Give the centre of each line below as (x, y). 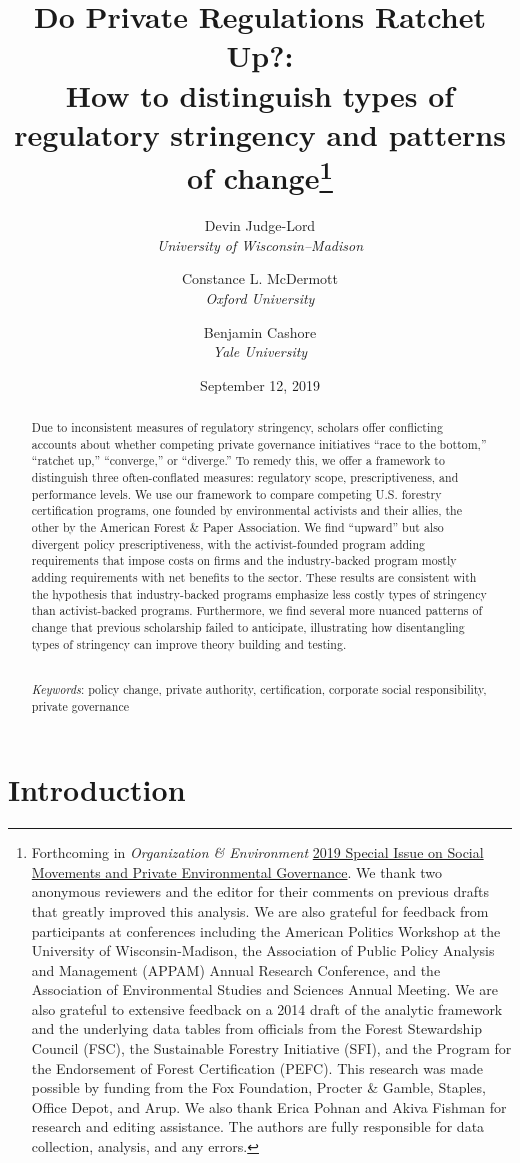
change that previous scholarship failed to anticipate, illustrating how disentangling (248, 627)
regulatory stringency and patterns (260, 133)
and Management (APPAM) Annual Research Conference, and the (236, 969)
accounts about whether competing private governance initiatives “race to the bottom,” (259, 443)
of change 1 (260, 175)
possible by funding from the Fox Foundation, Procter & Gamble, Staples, (258, 1087)
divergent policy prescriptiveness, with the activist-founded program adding (228, 543)
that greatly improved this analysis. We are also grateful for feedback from (260, 910)
